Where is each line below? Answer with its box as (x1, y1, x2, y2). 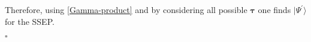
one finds (258, 4, 291, 15)
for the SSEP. (5, 15, 55, 27)
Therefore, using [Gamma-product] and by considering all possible (5, 4, 247, 15)
